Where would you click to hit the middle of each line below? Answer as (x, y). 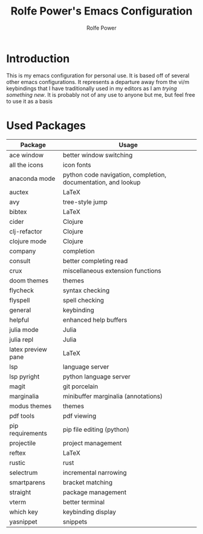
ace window (27, 155)
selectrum (24, 472)
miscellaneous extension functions (112, 270)
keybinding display (89, 512)
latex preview (28, 349)
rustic (18, 463)
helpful (19, 320)
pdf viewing (79, 415)
